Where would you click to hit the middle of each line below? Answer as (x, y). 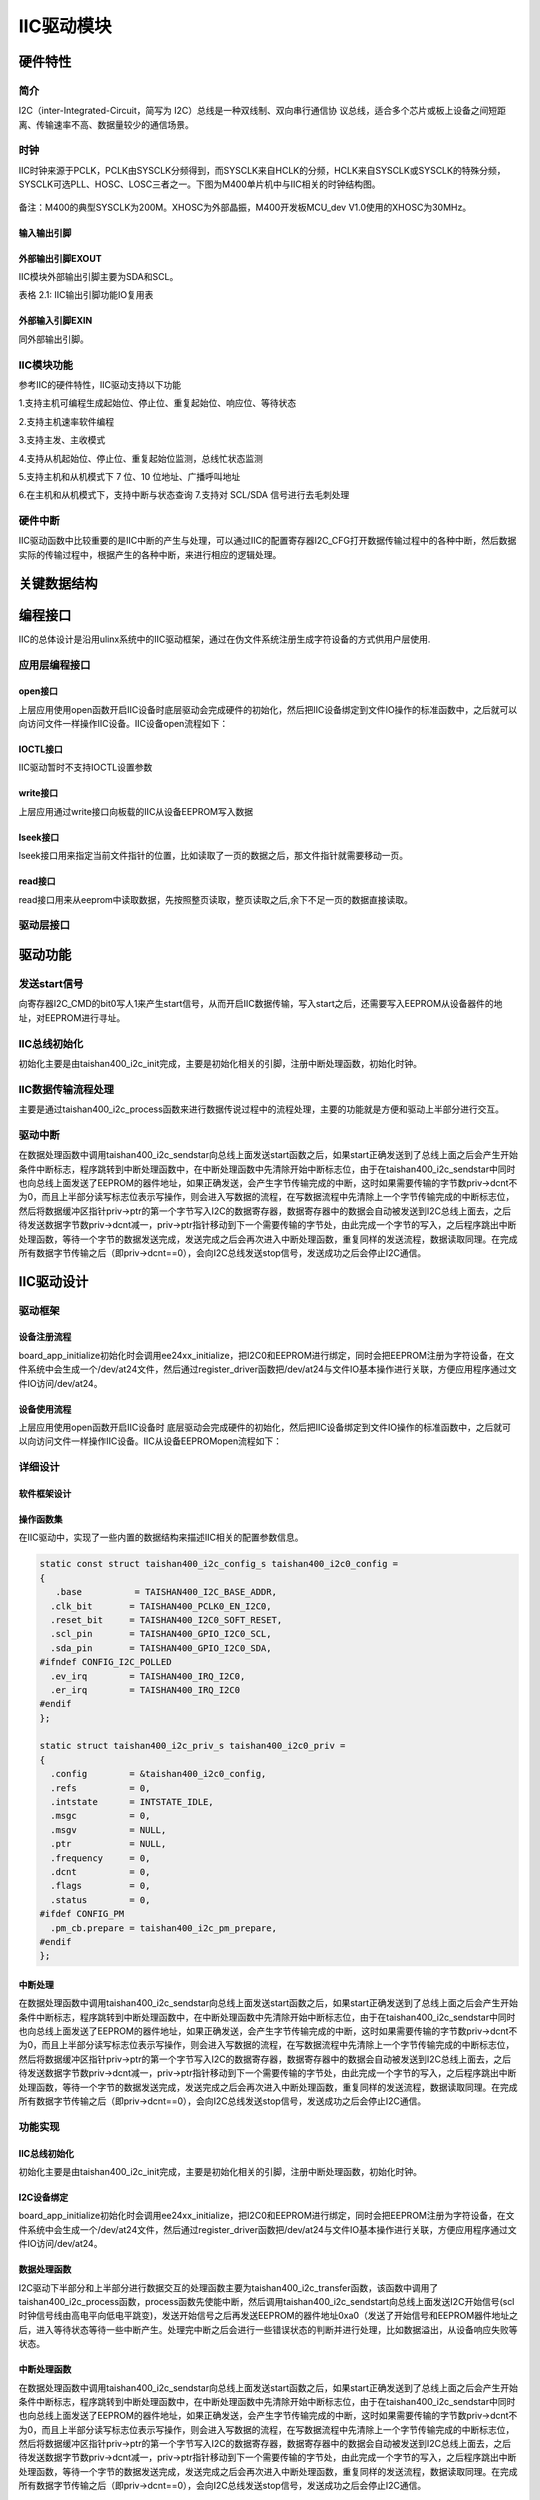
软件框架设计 (45, 1493)
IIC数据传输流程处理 (66, 1089)
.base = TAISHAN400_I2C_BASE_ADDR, (166, 1592)
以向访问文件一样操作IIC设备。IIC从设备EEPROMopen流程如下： (150, 1441)
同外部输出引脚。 (53, 339)
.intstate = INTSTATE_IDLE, (132, 1802)
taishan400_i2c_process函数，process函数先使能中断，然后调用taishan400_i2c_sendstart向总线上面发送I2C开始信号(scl (266, 2301)
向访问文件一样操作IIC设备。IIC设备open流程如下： (123, 724)
